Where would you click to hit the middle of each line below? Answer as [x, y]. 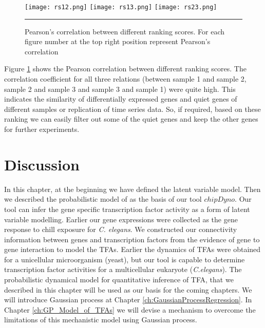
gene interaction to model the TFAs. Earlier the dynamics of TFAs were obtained [132, 249]
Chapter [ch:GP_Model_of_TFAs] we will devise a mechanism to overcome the [130, 309]
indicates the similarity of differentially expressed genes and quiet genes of [121, 99]
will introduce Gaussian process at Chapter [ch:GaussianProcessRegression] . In [128, 300]
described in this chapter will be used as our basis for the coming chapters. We [128, 289]
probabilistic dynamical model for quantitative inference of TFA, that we [119, 279]
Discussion [42, 164]
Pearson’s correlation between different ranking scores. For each [125, 31]
